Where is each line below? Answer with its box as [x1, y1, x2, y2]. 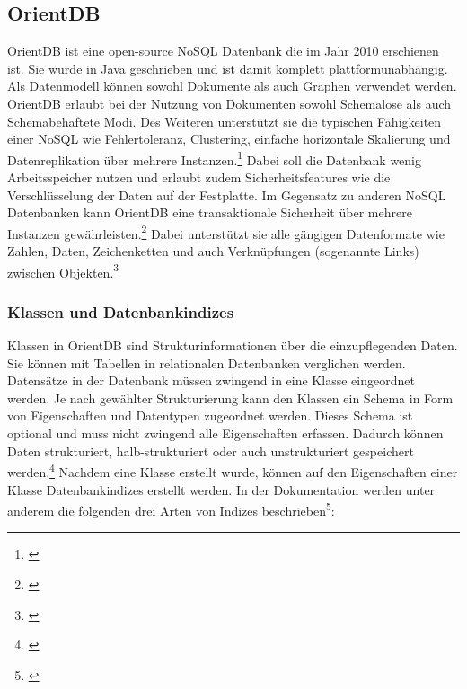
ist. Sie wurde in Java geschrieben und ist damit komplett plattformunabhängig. [7, 58, 448, 77]
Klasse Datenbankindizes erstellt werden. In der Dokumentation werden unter [7, 480, 436, 499]
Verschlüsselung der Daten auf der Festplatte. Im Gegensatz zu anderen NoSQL [7, 185, 446, 204]
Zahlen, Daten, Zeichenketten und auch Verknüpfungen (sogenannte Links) [7, 242, 419, 261]
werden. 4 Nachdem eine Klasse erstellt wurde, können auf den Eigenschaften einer [7, 460, 458, 481]
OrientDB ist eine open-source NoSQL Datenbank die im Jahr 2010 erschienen [7, 41, 439, 60]
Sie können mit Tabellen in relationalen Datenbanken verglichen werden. [7, 353, 406, 372]
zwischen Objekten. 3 [7, 260, 119, 281]
